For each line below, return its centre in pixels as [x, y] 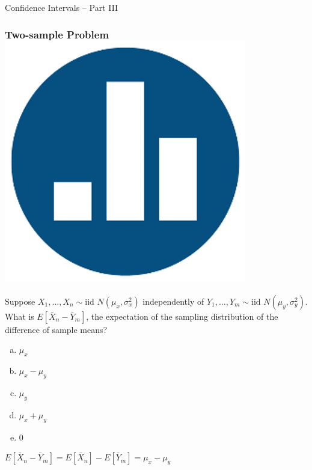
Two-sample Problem [57, 34]
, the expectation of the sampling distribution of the [182, 316]
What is [20, 316]
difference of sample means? [56, 329]
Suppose [20, 301]
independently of [173, 301]
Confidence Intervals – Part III [62, 7]
